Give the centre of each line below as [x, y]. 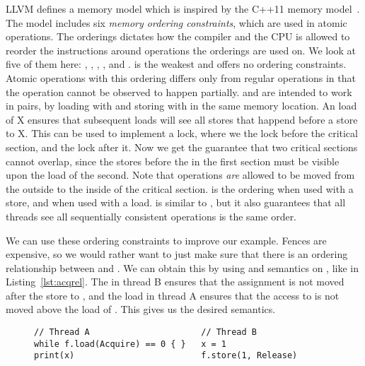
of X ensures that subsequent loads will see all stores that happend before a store [182, 119]
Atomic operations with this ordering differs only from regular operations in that [181, 77]
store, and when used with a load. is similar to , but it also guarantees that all [176, 202]
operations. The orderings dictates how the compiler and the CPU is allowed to [178, 36]
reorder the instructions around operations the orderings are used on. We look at [181, 50]
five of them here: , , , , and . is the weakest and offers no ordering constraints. [176, 64]
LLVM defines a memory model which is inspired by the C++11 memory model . [183, 8]
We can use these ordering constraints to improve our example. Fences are [166, 240]
